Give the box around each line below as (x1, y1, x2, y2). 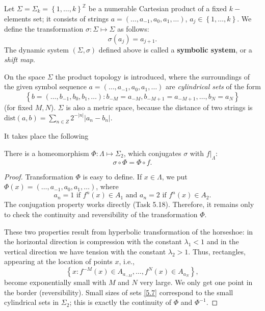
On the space (4, 71, 45, 82)
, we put (162, 171, 188, 182)
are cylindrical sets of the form (166, 81, 261, 92)
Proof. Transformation (4, 171, 73, 182)
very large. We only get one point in (140, 277, 253, 288)
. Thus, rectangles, (188, 246, 246, 256)
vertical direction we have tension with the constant (4, 246, 166, 256)
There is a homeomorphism (4, 148, 89, 158)
